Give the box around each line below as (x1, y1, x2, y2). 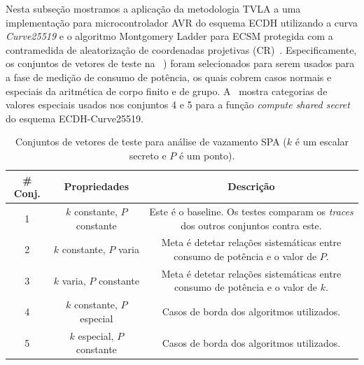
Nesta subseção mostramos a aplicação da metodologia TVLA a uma (6, 1, 301, 15)
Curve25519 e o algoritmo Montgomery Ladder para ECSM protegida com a (6, 29, 333, 43)
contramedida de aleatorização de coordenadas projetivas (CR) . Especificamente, (6, 42, 357, 57)
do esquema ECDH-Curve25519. (6, 110, 143, 125)
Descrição (227, 179, 275, 194)
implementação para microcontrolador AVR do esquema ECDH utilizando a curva (6, 15, 358, 29)
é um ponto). (178, 148, 235, 162)
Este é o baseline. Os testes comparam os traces (149, 203, 353, 218)
